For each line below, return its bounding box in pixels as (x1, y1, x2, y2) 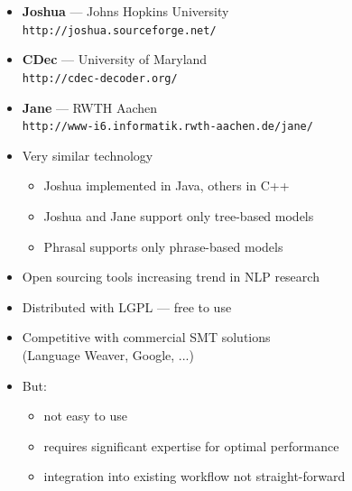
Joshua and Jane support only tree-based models (43, 206, 314, 225)
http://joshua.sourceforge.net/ (22, 23, 217, 37)
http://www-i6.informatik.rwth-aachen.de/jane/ (22, 120, 313, 134)
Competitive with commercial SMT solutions (22, 328, 271, 347)
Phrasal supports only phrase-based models (43, 236, 283, 255)
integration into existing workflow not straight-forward (43, 467, 346, 486)
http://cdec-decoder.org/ (22, 71, 178, 85)
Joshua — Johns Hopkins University (22, 2, 229, 20)
